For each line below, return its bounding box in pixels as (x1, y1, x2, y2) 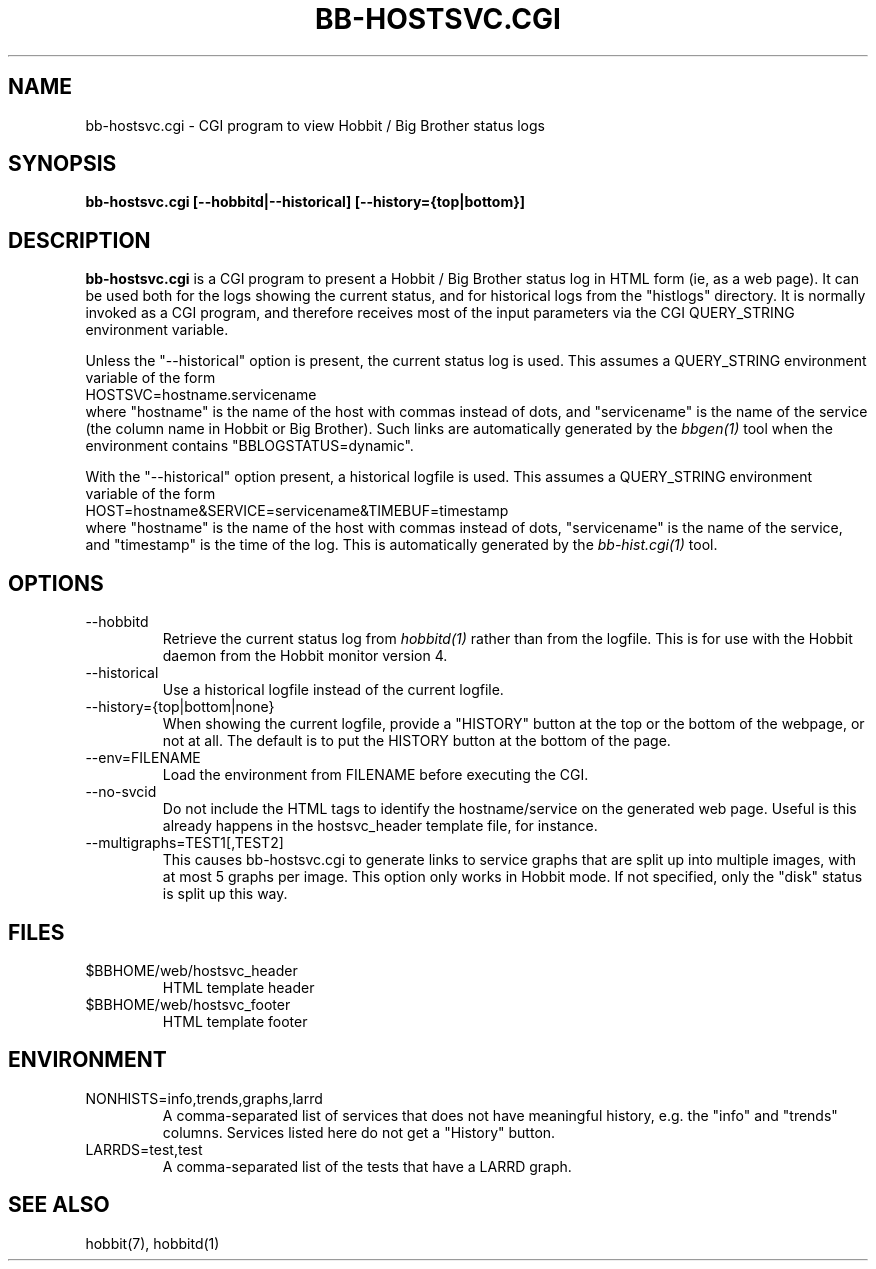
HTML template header (162, 978, 315, 996)
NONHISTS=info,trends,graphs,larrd (85, 1089, 323, 1107)
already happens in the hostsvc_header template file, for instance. (162, 817, 598, 835)
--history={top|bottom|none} (85, 698, 275, 716)
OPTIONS (8, 570, 104, 596)
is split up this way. (162, 885, 288, 903)
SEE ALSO (8, 1192, 110, 1218)
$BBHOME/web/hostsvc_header (85, 961, 298, 979)
